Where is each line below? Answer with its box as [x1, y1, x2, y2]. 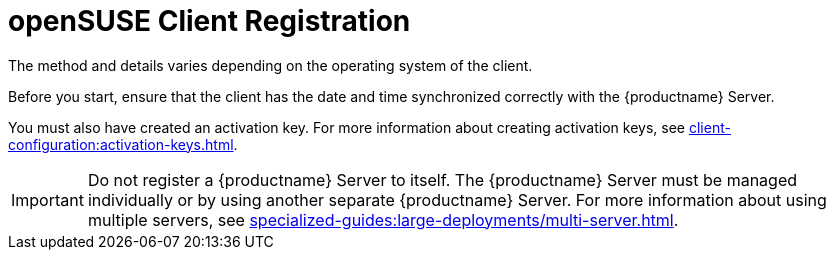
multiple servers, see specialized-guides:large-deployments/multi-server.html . [87, 209, 679, 230]
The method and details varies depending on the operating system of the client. [8, 56, 533, 74]
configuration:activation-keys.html [8, 135, 234, 153]
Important [11, 189, 84, 210]
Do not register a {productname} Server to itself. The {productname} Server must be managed [87, 169, 798, 190]
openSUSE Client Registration [8, 4, 411, 38]
